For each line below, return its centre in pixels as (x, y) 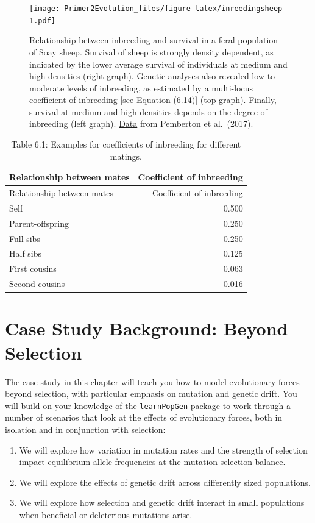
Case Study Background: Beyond (147, 328)
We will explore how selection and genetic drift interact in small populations (162, 503)
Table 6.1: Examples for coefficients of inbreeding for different (126, 144)
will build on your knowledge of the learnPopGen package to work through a (148, 405)
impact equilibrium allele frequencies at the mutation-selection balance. (152, 462)
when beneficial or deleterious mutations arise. (106, 514)
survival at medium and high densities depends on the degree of (148, 111)
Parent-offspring (39, 223)
